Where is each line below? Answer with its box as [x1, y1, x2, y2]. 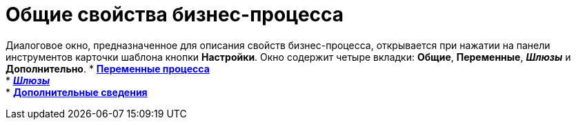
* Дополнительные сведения [6, 86, 148, 98]
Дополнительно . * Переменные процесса [6, 62, 210, 75]
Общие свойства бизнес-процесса [6, 3, 344, 26]
